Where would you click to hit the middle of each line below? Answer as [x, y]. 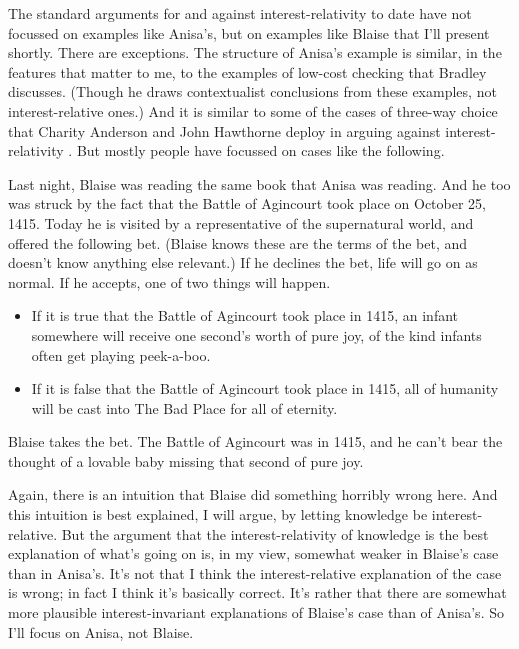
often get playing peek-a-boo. [121, 354]
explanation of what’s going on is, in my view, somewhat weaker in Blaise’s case [253, 553]
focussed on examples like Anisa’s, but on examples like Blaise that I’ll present [249, 32]
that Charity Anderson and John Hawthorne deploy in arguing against [224, 130]
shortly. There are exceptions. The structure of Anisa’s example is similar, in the [255, 52]
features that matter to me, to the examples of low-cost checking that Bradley [247, 71]
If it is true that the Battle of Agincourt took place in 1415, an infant [244, 315]
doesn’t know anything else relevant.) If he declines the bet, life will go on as [243, 262]
